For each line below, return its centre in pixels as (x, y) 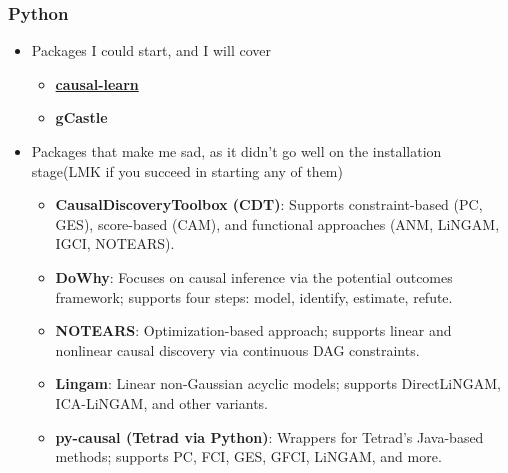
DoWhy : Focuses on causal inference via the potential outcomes (254, 276)
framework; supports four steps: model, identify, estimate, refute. (254, 296)
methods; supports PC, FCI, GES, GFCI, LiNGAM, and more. (248, 456)
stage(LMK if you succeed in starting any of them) (187, 170)
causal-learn (97, 83)
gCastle (81, 117)
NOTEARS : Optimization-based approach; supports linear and (253, 330)
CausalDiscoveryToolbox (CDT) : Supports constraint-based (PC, (269, 204)
